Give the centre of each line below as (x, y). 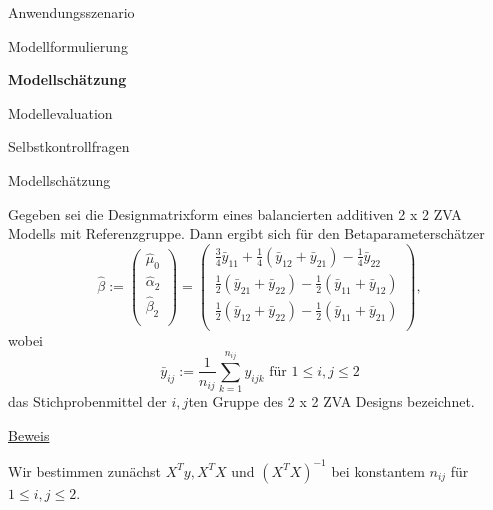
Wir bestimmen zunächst (85, 470)
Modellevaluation (60, 112)
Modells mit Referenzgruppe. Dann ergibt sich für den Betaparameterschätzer (246, 233)
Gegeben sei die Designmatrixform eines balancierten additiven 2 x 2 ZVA (235, 213)
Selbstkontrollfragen (69, 146)
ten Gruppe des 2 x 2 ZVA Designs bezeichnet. (331, 401)
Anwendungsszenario (71, 12)
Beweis (29, 434)
